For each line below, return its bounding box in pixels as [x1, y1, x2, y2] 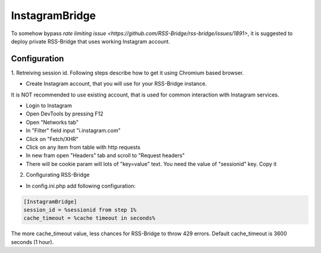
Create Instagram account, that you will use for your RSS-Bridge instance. [26, 80, 207, 88]
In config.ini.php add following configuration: [26, 182, 136, 189]
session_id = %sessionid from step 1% [23, 206, 137, 213]
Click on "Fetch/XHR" [26, 135, 78, 142]
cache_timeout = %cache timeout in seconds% [23, 215, 156, 221]
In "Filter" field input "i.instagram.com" [26, 127, 121, 134]
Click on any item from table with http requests [26, 143, 141, 151]
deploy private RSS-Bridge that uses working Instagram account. [11, 38, 171, 45]
